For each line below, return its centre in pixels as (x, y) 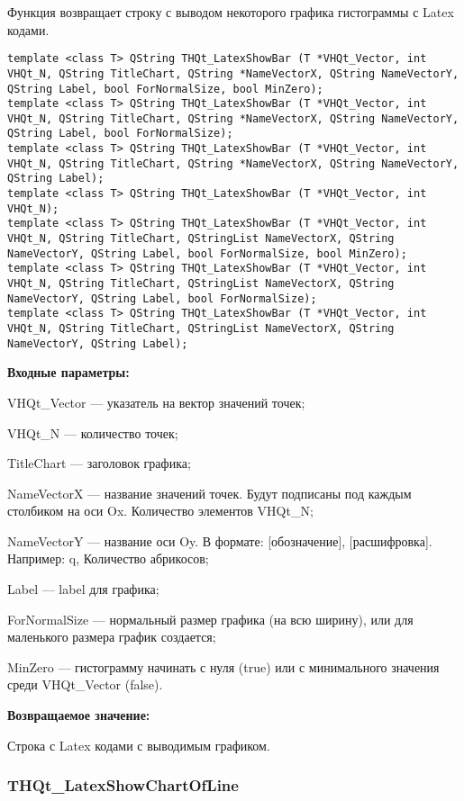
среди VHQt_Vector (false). (85, 684)
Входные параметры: (68, 372)
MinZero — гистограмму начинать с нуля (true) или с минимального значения (223, 666)
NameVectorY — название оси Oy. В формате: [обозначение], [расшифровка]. (220, 540)
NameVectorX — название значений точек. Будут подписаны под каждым (209, 493)
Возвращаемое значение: (79, 715)
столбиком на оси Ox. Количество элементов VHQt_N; (160, 511)
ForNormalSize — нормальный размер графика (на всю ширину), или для (210, 619)
